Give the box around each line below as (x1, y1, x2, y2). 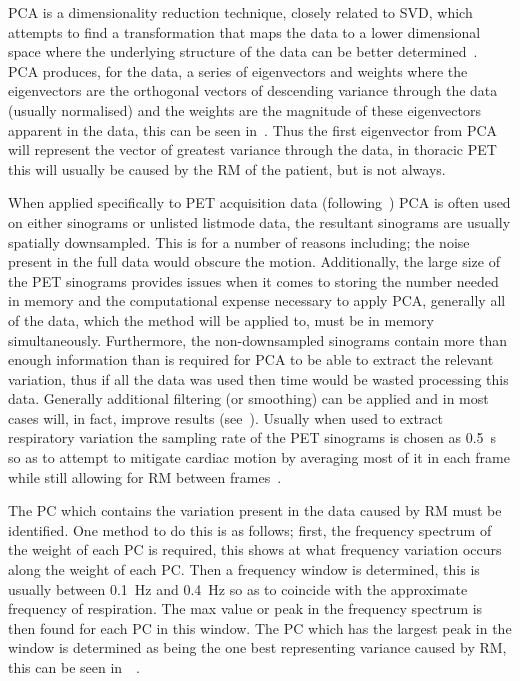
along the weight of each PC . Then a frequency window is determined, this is (8, 559, 480, 580)
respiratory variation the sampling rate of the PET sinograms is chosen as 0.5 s (8, 427, 497, 448)
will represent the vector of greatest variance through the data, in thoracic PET (8, 139, 497, 160)
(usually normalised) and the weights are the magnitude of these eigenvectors (8, 99, 481, 120)
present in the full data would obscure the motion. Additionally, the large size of (8, 251, 500, 272)
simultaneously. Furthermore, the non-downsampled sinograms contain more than (8, 329, 507, 350)
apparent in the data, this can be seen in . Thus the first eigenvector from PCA (8, 119, 498, 140)
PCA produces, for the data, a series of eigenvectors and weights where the (8, 60, 468, 81)
